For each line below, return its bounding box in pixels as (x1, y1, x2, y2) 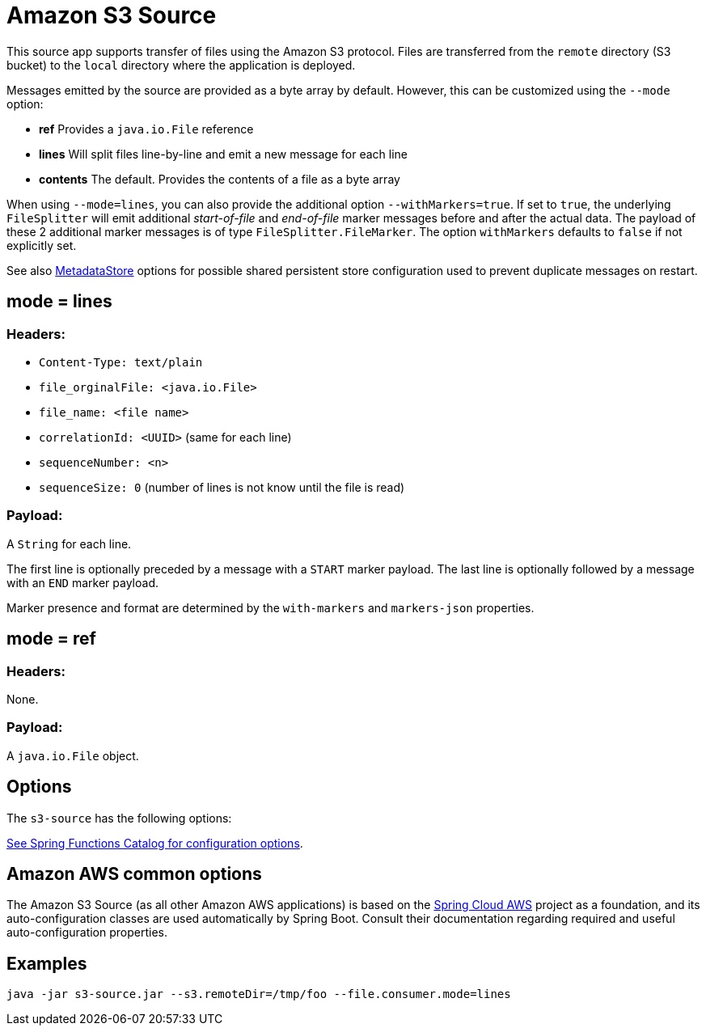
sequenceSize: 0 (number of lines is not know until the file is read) (39, 480, 405, 494)
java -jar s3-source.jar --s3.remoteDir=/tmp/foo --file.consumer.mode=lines (6, 988, 511, 1001)
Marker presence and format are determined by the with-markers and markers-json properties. (6, 600, 535, 615)
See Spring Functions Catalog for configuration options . (6, 835, 303, 850)
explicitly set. (6, 238, 77, 252)
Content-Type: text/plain (39, 355, 203, 369)
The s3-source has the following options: (6, 810, 232, 825)
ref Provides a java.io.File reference (39, 121, 254, 136)
